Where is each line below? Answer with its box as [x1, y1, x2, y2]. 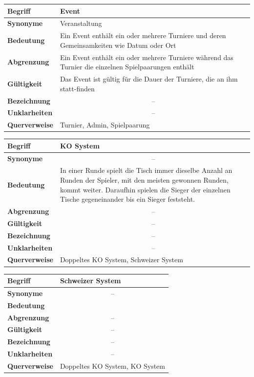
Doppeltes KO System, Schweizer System [60, 254, 183, 265]
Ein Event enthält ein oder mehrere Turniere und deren [60, 30, 226, 41]
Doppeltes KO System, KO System [60, 360, 165, 371]
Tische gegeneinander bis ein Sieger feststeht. [60, 194, 195, 204]
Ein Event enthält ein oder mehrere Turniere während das [60, 52, 233, 62]
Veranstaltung [60, 18, 102, 28]
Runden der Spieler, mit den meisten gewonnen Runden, [60, 175, 229, 185]
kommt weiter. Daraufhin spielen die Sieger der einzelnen [60, 184, 231, 194]
